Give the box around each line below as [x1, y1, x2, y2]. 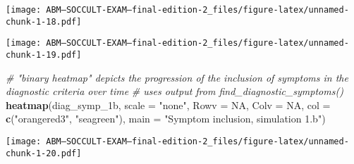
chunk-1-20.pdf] [6, 148, 82, 158]
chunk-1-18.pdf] [6, 16, 82, 27]
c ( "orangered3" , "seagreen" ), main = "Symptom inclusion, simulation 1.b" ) [6, 111, 326, 126]
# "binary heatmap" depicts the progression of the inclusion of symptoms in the [6, 70, 348, 84]
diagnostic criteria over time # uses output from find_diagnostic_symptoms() [6, 84, 343, 99]
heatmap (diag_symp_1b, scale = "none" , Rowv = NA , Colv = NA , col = [6, 97, 331, 112]
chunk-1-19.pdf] [6, 49, 82, 60]
